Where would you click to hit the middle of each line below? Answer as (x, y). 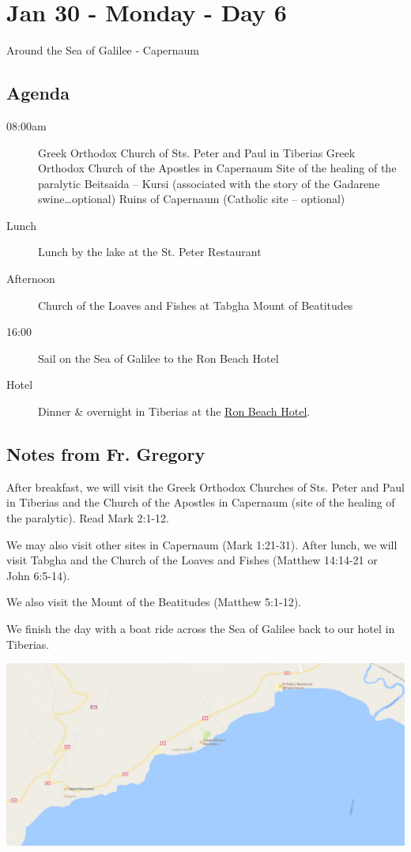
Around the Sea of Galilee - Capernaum (103, 50)
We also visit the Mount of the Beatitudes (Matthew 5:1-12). (154, 602)
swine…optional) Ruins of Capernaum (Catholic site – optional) (192, 199)
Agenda (38, 93)
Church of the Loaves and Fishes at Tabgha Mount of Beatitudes (196, 305)
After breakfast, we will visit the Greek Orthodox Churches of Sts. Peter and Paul (205, 486)
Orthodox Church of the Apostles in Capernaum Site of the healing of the (217, 168)
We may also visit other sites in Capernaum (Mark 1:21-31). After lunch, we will (202, 544)
